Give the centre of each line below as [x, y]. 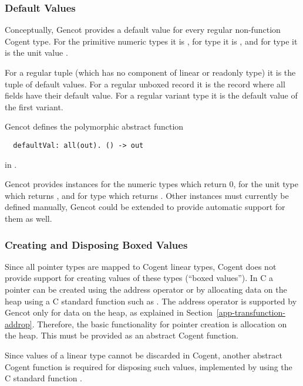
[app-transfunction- [251, 312]
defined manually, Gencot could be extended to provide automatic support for [145, 207]
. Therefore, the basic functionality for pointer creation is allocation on [159, 324]
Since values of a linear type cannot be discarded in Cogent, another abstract [144, 355]
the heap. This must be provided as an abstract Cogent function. [122, 335]
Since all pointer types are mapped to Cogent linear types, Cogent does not [141, 266]
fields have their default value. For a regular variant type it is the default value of [151, 95]
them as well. [28, 218]
